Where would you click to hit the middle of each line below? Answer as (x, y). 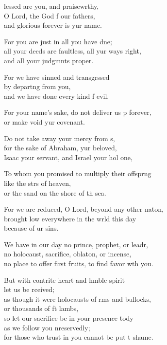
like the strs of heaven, (37, 183)
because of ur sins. (31, 228)
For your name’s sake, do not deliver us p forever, (78, 112)
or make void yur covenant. (44, 121)
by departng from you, (37, 86)
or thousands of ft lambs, (41, 308)
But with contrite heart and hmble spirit (64, 280)
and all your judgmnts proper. (49, 60)
